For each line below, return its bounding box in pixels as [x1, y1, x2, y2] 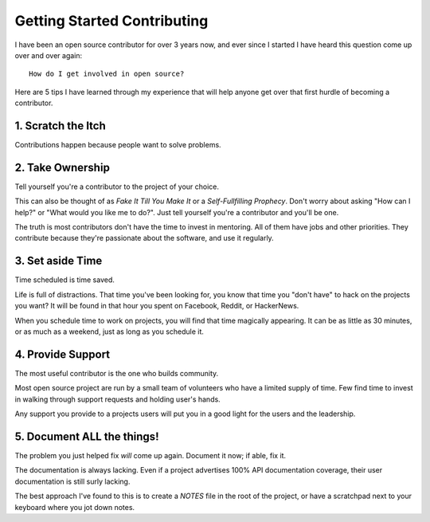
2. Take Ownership [14, 160, 111, 175]
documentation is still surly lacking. [14, 477, 131, 486]
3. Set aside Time [14, 254, 103, 268]
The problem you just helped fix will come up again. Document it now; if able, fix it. [14, 450, 287, 460]
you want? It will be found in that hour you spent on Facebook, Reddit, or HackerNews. [14, 301, 299, 311]
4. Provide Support [14, 347, 111, 361]
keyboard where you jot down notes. [14, 502, 135, 512]
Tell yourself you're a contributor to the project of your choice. [14, 182, 219, 191]
